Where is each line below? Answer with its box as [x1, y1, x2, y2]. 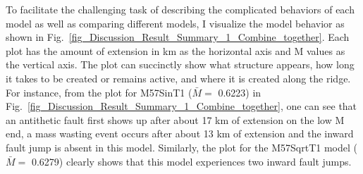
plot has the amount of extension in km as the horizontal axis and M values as [6, 43, 345, 58]
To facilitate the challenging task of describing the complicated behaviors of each [6, 2, 355, 16]
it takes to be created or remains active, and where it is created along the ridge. [6, 70, 351, 85]
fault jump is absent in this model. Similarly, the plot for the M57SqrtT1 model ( [6, 139, 357, 154]
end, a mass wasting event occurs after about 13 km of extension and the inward [6, 126, 354, 141]
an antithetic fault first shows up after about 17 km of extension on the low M [6, 112, 345, 127]
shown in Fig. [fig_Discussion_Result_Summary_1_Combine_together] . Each [6, 30, 350, 44]
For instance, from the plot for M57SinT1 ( [6, 85, 192, 99]
